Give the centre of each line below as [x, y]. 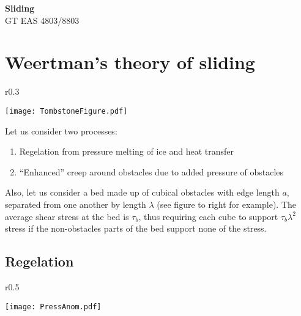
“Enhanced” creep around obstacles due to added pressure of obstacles [151, 171]
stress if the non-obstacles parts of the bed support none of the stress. [136, 228]
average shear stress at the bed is [67, 216]
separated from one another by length [76, 204]
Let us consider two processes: [61, 130]
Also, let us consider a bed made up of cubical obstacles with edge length [142, 192]
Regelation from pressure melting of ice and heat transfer [127, 151]
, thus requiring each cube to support [208, 216]
